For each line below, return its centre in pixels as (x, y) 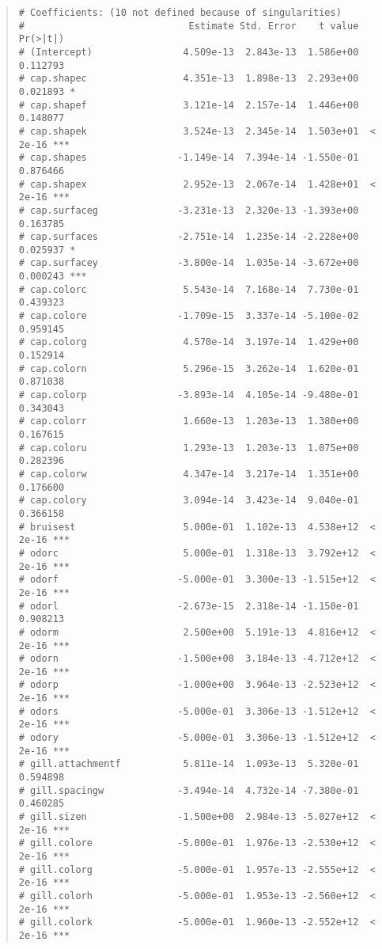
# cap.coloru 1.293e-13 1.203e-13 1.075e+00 (189, 448)
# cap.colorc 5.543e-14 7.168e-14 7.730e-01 (189, 289)
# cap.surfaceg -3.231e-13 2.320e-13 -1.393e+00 (189, 210)
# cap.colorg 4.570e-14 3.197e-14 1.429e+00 (189, 342)
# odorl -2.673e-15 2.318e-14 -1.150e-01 (189, 606)
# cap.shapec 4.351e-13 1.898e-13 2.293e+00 (189, 79)
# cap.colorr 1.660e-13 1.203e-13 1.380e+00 (189, 421)
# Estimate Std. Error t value (189, 26)
